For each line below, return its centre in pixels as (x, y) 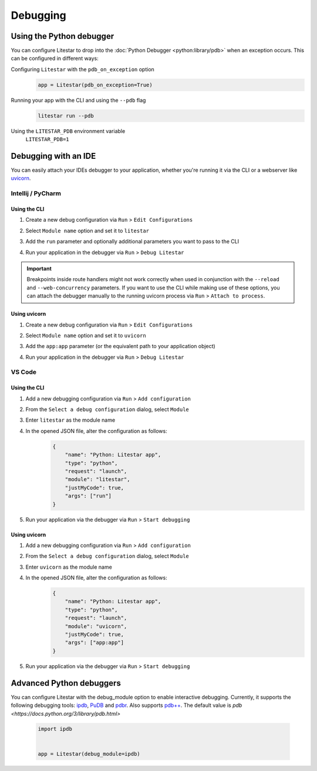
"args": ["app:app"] (95, 643)
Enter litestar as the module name (70, 420)
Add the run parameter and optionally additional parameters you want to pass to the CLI (132, 242)
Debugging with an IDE (53, 156)
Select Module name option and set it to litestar (87, 231)
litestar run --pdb (66, 116)
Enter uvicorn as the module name (69, 567)
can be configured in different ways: (55, 58)
